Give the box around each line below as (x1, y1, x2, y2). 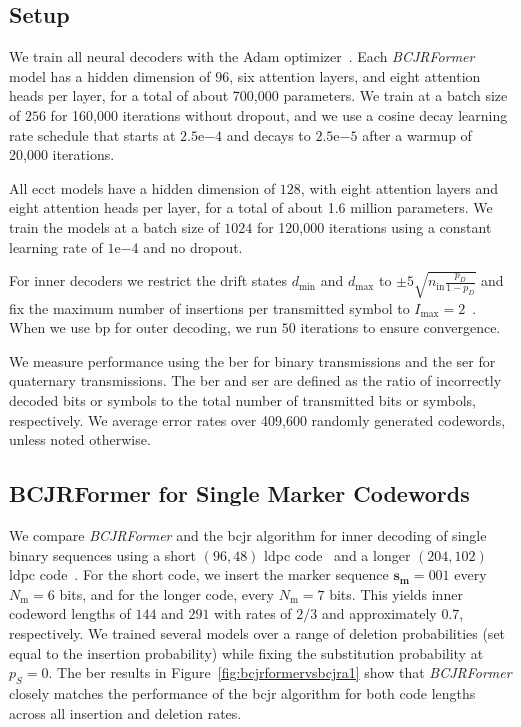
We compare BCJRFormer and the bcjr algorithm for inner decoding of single (9, 525, 487, 546)
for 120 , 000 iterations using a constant (256, 216, 492, 237)
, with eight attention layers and (300, 177, 499, 198)
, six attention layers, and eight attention (229, 65, 481, 86)
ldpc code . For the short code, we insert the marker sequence (9, 564, 389, 585)
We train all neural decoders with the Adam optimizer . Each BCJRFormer (9, 46, 475, 67)
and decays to (226, 124, 311, 145)
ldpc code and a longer (264, 544, 411, 565)
